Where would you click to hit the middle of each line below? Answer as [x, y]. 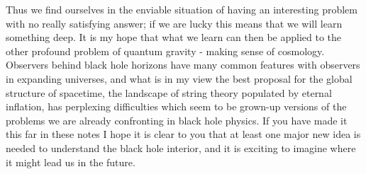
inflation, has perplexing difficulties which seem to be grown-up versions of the [176, 106]
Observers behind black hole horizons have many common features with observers [183, 65]
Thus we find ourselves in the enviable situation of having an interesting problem [182, 9]
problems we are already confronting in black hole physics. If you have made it [177, 120]
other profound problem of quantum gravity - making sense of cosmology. [165, 51]
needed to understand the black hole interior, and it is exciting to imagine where [181, 147]
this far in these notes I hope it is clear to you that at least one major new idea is [183, 134]
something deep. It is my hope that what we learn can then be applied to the [174, 37]
